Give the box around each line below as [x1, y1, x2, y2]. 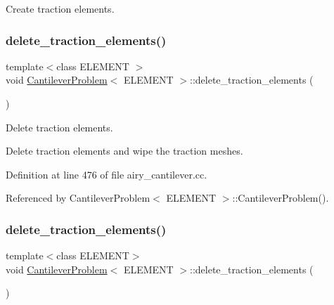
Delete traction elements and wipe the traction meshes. [6, 143, 243, 158]
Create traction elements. [6, 1, 115, 15]
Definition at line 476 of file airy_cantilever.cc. [6, 167, 207, 181]
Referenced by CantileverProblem [6, 190, 150, 205]
